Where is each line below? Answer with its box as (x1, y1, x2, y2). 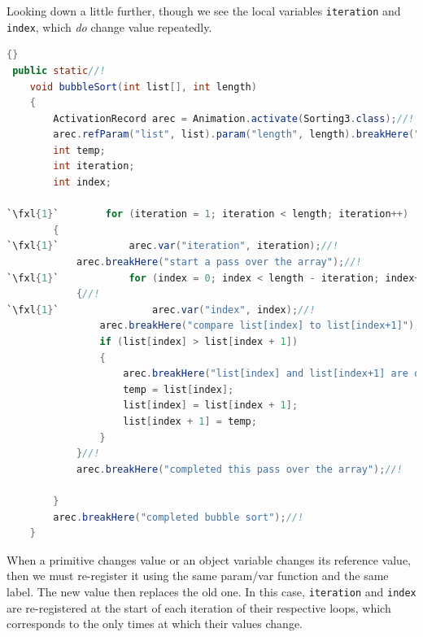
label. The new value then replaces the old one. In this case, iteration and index (7, 582, 416, 600)
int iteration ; (53, 160, 135, 172)
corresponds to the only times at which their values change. (7, 615, 303, 632)
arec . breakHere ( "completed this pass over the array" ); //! (76, 463, 403, 475)
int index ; (53, 177, 111, 189)
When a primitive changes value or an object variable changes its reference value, (7, 551, 411, 568)
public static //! (12, 64, 106, 76)
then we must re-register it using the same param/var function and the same (7, 567, 389, 584)
